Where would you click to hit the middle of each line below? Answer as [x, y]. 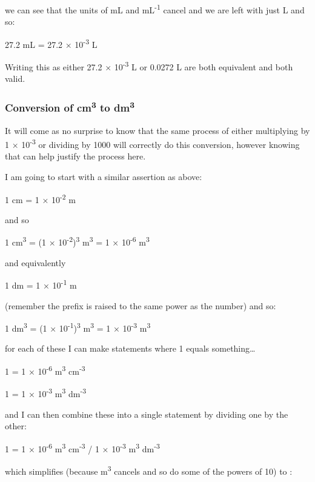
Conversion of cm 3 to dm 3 [70, 107]
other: [16, 426]
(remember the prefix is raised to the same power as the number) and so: [141, 305]
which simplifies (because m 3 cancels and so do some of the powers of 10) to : [149, 470]
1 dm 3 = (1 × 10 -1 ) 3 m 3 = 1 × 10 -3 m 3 [78, 327]
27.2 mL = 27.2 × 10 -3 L [51, 43]
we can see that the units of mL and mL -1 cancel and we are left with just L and [155, 9]
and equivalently [35, 262]
